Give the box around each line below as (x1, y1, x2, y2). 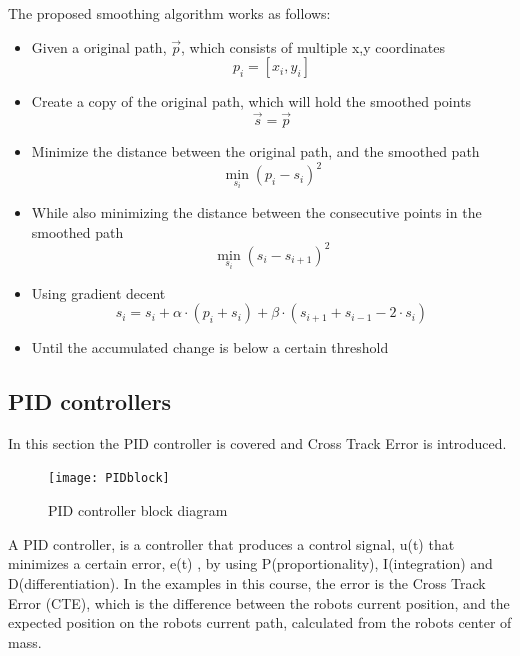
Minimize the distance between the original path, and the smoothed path (31, 141, 480, 161)
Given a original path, (31, 36, 167, 57)
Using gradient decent (31, 282, 166, 303)
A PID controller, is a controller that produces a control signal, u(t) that (8, 533, 455, 554)
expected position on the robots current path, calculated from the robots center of (8, 612, 512, 633)
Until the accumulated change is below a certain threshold (31, 337, 389, 358)
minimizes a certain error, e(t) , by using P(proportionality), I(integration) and (8, 553, 493, 574)
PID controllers (8, 386, 172, 417)
